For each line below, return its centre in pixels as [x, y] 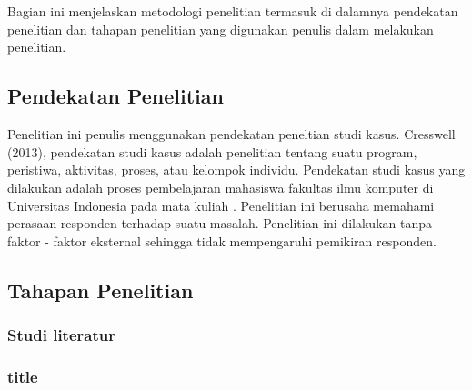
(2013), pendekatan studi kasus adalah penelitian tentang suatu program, [212, 151]
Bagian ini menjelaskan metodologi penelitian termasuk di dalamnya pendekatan [233, 11]
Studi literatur [61, 335]
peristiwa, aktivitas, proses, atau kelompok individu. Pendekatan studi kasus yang [236, 170]
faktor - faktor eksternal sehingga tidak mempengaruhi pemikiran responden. [222, 240]
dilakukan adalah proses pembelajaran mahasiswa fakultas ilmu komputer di [221, 187]
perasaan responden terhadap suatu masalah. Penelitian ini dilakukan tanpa [220, 223]
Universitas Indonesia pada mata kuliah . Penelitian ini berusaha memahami [221, 205]
